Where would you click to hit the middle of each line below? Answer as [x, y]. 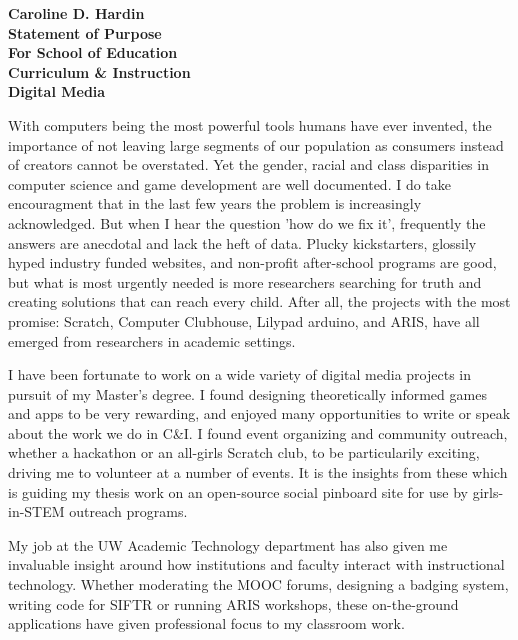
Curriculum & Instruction [99, 71]
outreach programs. [128, 511]
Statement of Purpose [85, 32]
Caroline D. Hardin [76, 13]
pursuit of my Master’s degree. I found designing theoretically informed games [247, 393]
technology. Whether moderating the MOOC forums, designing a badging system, [258, 584]
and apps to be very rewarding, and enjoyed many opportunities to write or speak [259, 413]
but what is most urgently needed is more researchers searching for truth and [245, 281]
